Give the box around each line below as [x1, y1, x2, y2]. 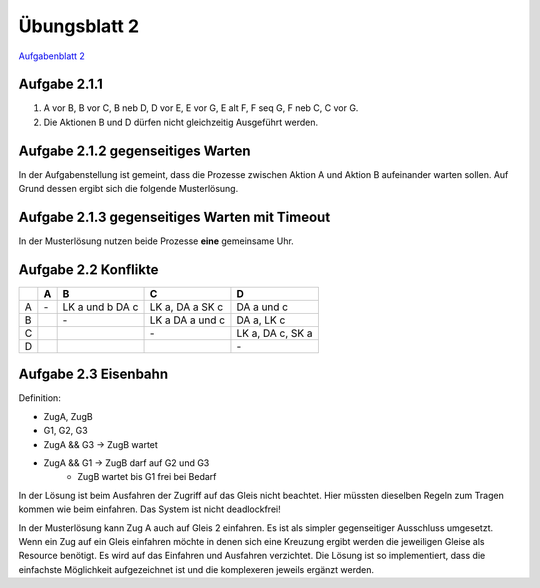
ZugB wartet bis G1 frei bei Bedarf [77, 471, 217, 483]
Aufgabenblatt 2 [18, 50, 85, 62]
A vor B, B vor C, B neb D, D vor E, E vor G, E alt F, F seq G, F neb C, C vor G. [43, 102, 359, 114]
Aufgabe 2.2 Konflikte [18, 261, 159, 278]
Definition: [18, 392, 62, 404]
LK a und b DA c [62, 300, 139, 314]
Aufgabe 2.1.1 [18, 76, 104, 93]
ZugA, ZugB [43, 410, 94, 422]
